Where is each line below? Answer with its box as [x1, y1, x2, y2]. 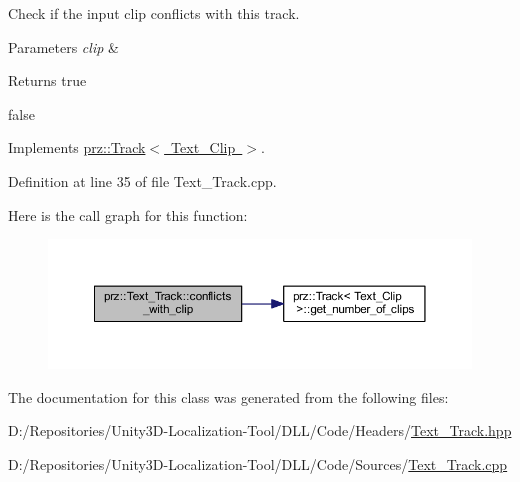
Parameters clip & [8, 36, 119, 57]
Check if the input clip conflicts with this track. [8, 3, 300, 23]
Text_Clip [171, 137, 236, 158]
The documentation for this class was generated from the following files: [8, 386, 449, 407]
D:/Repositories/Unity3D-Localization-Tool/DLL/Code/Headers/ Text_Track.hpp [8, 420, 512, 441]
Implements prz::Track [8, 137, 146, 158]
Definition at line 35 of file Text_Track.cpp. [8, 170, 277, 191]
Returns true [8, 70, 87, 91]
